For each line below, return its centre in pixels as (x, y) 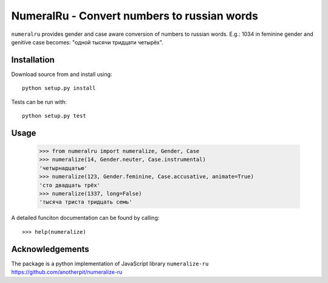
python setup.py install (59, 88)
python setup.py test (54, 116)
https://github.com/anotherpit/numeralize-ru (67, 272)
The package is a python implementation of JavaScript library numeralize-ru (110, 264)
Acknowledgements (50, 249)
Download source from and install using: (62, 74)
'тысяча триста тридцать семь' (86, 202)
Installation (33, 60)
